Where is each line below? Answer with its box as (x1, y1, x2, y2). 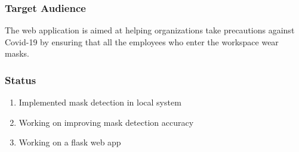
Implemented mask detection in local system (19, 96, 181, 108)
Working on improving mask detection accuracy (19, 116, 194, 128)
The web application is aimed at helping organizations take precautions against (5, 24, 295, 36)
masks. (5, 47, 29, 60)
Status (5, 72, 36, 87)
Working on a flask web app (19, 136, 121, 148)
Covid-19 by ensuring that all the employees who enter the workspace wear (5, 35, 279, 48)
